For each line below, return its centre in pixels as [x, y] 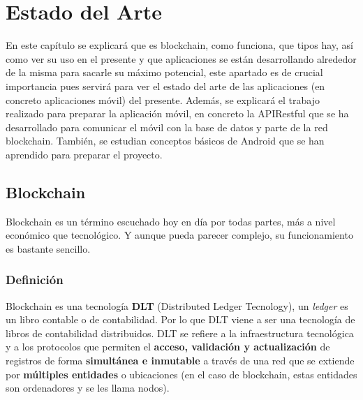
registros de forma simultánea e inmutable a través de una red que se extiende [180, 361]
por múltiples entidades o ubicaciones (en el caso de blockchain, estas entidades [181, 374]
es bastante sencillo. [48, 248]
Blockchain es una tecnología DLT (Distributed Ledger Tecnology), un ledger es [177, 305]
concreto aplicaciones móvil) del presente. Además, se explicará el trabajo [163, 99]
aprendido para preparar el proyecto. [84, 154]
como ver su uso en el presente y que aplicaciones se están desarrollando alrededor [181, 58]
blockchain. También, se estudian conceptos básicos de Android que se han [165, 141]
